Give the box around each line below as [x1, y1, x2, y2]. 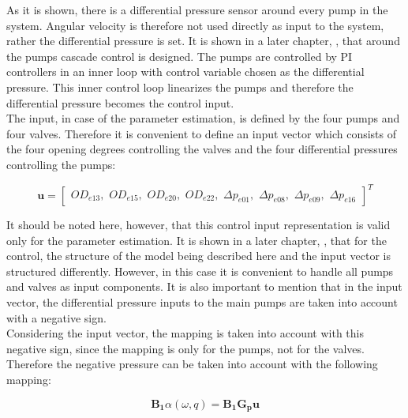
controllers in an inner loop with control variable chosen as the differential [6, 63, 365, 80]
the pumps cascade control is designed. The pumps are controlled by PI [6, 47, 353, 64]
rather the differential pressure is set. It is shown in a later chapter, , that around [6, 32, 400, 49]
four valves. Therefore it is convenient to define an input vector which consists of [6, 125, 397, 141]
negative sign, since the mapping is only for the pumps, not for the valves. [6, 340, 365, 356]
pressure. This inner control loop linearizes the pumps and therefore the [6, 78, 354, 95]
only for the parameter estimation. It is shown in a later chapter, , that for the [6, 232, 387, 248]
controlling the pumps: [6, 156, 116, 172]
